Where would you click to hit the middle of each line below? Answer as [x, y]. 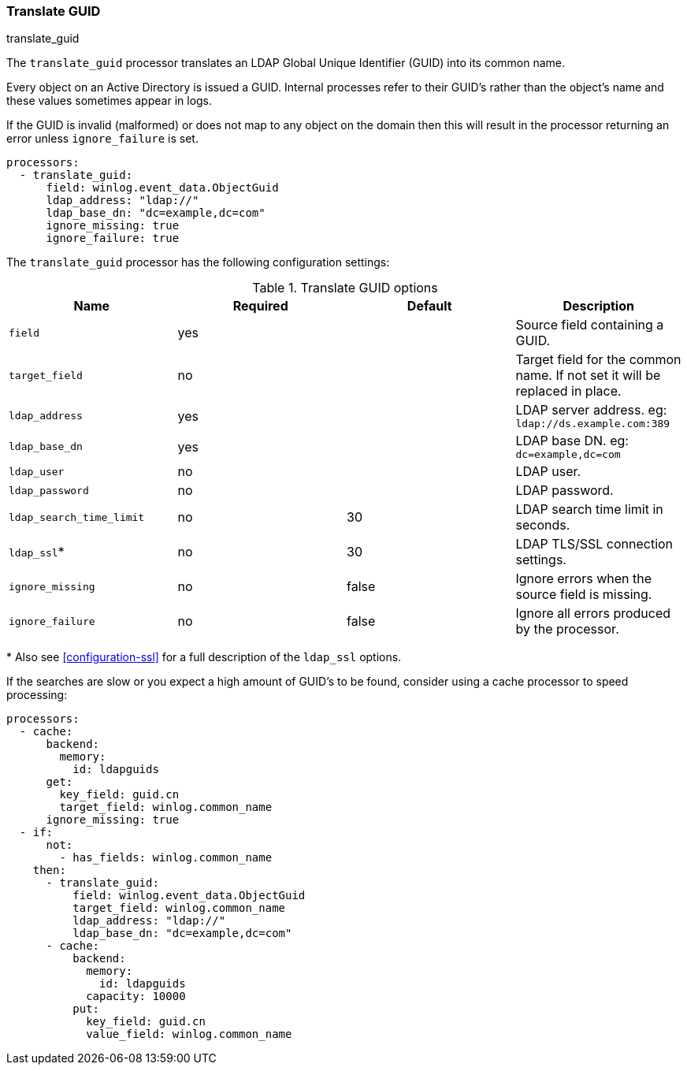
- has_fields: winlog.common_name [166, 858]
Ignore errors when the [584, 579]
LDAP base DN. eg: [572, 441]
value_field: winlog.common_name [189, 1034]
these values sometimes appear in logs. [110, 101]
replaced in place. [568, 391]
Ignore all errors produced [593, 614]
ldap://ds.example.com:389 [593, 424]
